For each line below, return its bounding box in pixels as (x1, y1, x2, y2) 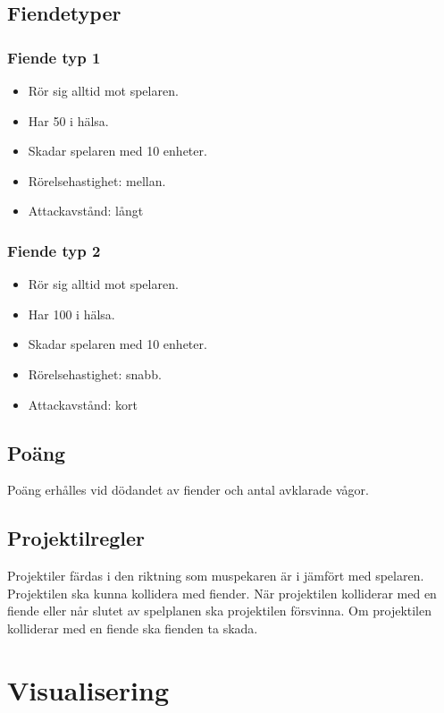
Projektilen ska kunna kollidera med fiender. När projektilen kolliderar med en (7, 583, 437, 602)
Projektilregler (7, 524, 145, 552)
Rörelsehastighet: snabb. (28, 364, 162, 383)
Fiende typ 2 (7, 239, 101, 261)
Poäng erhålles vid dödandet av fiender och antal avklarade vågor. (7, 480, 369, 499)
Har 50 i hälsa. (28, 111, 109, 130)
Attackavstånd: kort (28, 395, 138, 413)
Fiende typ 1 (7, 46, 101, 68)
